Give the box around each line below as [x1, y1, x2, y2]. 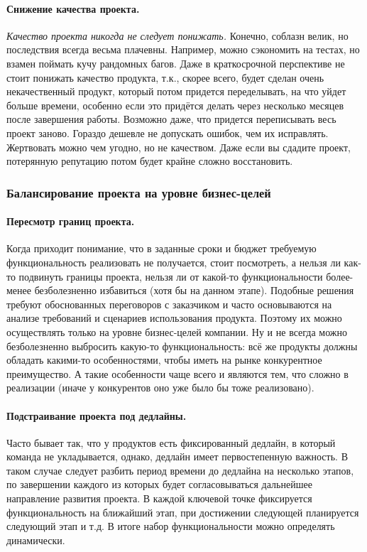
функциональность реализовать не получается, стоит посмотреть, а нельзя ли [6, 254, 341, 269]
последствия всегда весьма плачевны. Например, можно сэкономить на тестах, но [6, 42, 360, 57]
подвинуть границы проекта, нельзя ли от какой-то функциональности [18, 269, 323, 283]
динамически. [6, 532, 65, 547]
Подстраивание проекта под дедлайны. [6, 408, 187, 423]
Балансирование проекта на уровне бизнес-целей [6, 183, 271, 201]
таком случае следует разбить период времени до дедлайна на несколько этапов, [6, 462, 354, 477]
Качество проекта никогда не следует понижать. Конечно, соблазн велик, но [6, 28, 349, 43]
